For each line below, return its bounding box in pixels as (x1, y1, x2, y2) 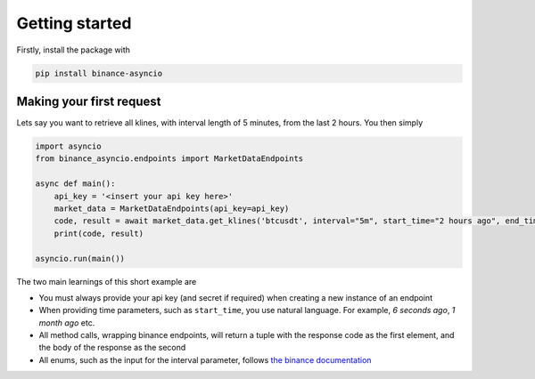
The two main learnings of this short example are (16, 276, 197, 286)
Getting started (16, 13, 132, 33)
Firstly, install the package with (16, 44, 131, 55)
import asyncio (35, 141, 102, 151)
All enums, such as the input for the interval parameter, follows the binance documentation (38, 354, 372, 365)
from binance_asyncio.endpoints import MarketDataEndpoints (35, 154, 304, 164)
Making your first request (16, 93, 161, 109)
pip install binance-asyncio (35, 68, 163, 78)
